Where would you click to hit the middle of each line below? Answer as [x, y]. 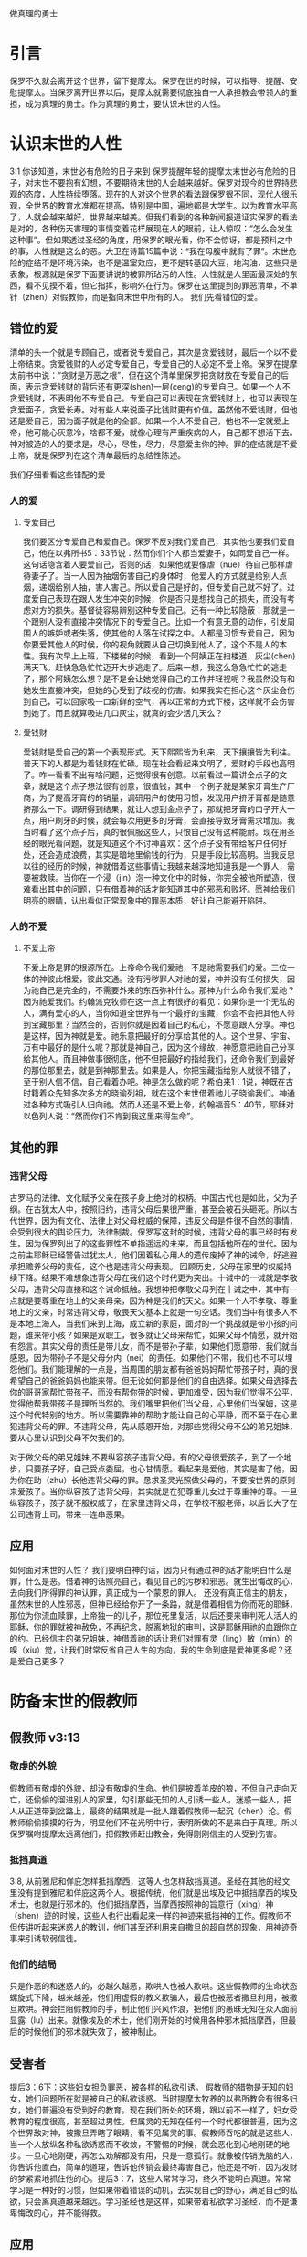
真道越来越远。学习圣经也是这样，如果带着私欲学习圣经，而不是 [169, 2201]
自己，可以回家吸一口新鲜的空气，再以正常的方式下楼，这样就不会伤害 [163, 701]
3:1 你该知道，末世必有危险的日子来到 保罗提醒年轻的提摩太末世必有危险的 [149, 171]
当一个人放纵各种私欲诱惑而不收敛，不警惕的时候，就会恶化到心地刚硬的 [145, 2145]
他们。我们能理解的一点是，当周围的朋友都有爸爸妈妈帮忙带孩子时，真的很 [157, 1369]
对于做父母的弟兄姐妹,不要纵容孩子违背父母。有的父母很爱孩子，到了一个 [147, 1457]
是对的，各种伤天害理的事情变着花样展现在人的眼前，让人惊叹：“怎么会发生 [152, 228]
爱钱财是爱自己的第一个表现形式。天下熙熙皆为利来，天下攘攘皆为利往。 [159, 752]
